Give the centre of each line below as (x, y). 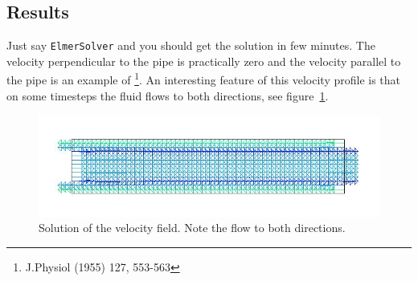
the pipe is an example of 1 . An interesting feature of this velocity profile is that (204, 79)
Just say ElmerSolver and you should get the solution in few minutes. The (191, 45)
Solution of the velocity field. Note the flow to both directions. (192, 228)
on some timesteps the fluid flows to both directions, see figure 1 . (168, 95)
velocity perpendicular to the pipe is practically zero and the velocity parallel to (204, 61)
